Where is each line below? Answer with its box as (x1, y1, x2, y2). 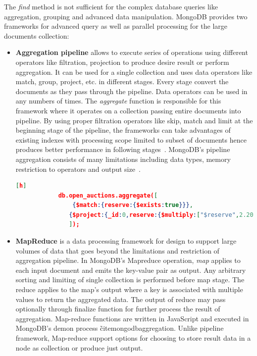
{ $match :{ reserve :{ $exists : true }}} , (72, 202, 193, 209)
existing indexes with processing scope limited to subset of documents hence (15, 134, 247, 145)
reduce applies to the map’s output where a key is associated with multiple (15, 284, 243, 295)
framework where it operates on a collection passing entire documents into (15, 105, 241, 115)
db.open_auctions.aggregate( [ (58, 192, 158, 199)
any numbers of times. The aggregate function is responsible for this (15, 96, 221, 106)
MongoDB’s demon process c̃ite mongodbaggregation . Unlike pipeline (15, 323, 224, 333)
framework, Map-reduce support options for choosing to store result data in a (15, 333, 251, 343)
